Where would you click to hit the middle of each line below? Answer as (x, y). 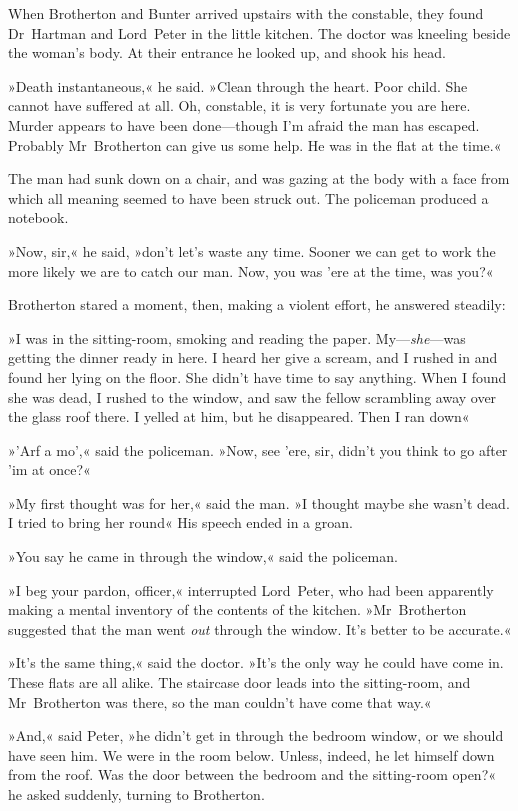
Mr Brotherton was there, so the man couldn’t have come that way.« (220, 701)
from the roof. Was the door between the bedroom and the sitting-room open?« (252, 774)
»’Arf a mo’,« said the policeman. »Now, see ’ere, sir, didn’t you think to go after (258, 449)
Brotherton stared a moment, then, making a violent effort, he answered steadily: (257, 304)
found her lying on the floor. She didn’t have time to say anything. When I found (257, 376)
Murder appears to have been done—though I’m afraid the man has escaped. (244, 124)
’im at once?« (49, 469)
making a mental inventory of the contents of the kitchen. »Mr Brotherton (237, 609)
